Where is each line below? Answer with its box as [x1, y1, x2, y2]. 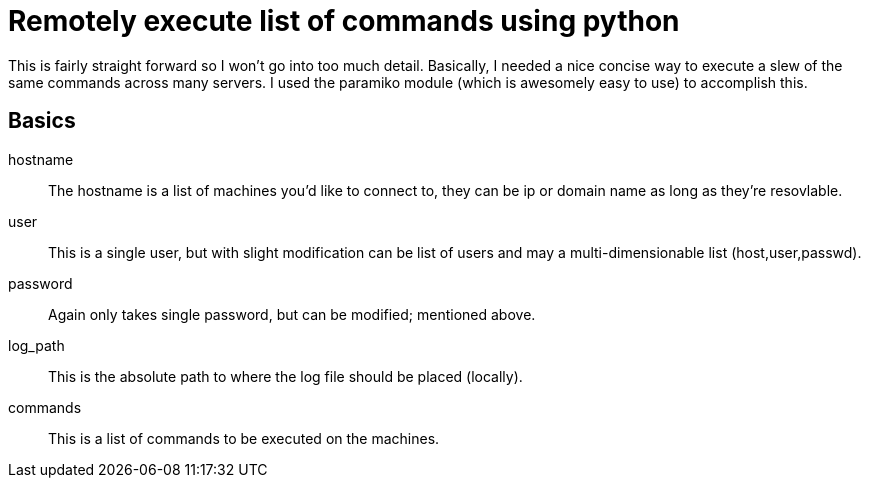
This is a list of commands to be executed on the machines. [48, 429, 440, 447]
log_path [8, 336, 65, 354]
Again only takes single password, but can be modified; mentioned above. [48, 305, 536, 323]
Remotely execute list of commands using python [8, 4, 680, 38]
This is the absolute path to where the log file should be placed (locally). [48, 367, 523, 385]
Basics [8, 108, 76, 134]
